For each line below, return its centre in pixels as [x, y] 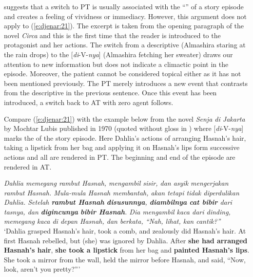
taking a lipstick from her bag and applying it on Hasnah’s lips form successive [122, 147]
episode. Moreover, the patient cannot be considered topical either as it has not [123, 74]
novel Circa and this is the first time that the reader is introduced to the [112, 35]
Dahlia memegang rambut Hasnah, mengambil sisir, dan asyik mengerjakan [116, 183]
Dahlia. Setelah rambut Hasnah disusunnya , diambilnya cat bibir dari [118, 202]
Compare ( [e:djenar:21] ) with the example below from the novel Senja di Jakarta [125, 118]
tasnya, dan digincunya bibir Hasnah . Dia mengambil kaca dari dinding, [117, 211]
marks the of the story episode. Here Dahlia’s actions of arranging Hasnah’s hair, [125, 138]
